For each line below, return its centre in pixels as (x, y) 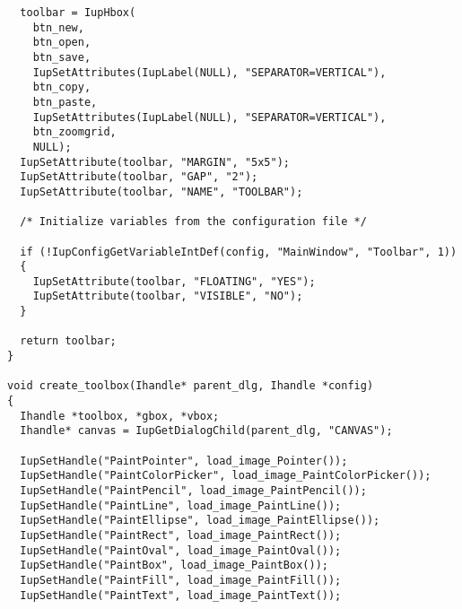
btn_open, (62, 43)
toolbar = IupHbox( (78, 13)
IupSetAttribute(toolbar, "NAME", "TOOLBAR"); (161, 191)
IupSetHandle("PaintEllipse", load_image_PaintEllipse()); (200, 521)
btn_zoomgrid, (74, 132)
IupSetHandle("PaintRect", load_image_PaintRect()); (181, 535)
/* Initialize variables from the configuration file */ (193, 222)
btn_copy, (62, 87)
